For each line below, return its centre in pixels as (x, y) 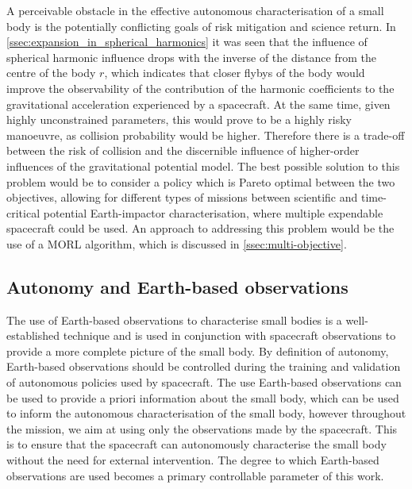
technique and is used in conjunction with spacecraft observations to (229, 335)
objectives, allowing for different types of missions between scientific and (182, 197)
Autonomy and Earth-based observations (177, 286)
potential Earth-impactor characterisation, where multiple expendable (213, 212)
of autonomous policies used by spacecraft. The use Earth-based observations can (204, 382)
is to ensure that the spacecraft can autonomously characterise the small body (196, 444)
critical (23, 212)
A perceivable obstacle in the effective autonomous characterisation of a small (195, 10)
